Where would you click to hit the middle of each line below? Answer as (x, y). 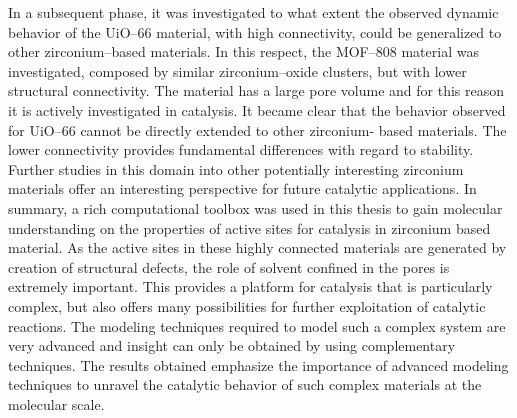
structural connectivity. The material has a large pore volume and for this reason (256, 90)
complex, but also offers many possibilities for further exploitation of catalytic (247, 305)
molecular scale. (56, 403)
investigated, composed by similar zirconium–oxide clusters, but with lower (237, 70)
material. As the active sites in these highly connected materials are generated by (257, 247)
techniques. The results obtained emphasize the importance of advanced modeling (258, 364)
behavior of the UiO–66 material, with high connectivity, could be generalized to (255, 31)
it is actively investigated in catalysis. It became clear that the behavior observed (257, 109)
